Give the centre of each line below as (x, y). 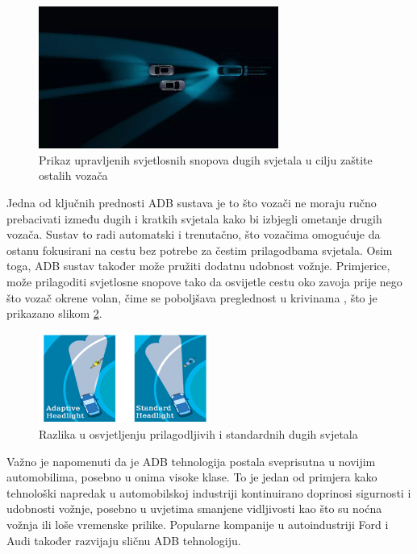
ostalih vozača (73, 175)
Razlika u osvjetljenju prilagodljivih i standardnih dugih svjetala (198, 434)
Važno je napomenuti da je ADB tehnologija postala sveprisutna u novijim (191, 461)
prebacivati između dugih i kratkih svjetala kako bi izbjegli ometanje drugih (194, 218)
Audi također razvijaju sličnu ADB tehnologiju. (124, 540)
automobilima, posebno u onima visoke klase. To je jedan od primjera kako (192, 477)
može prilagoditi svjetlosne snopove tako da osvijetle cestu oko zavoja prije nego (204, 281)
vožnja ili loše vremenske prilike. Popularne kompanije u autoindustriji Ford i (198, 525)
